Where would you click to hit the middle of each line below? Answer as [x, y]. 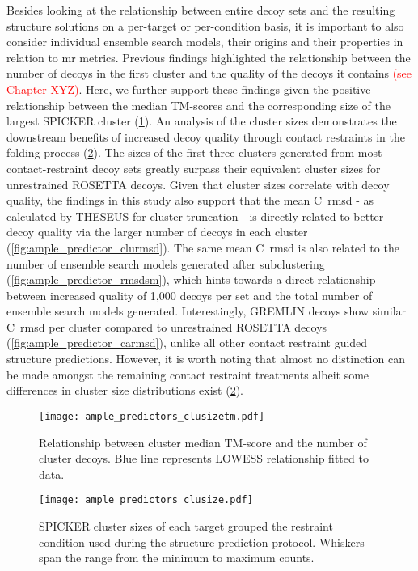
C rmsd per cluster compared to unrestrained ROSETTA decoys [167, 326]
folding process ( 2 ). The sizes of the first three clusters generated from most [194, 152]
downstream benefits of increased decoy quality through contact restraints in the [206, 136]
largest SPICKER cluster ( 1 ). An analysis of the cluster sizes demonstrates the [202, 121]
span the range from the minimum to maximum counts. [177, 558]
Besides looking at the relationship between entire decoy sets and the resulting [201, 10]
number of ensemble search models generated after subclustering [166, 263]
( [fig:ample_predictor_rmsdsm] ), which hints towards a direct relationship [191, 279]
